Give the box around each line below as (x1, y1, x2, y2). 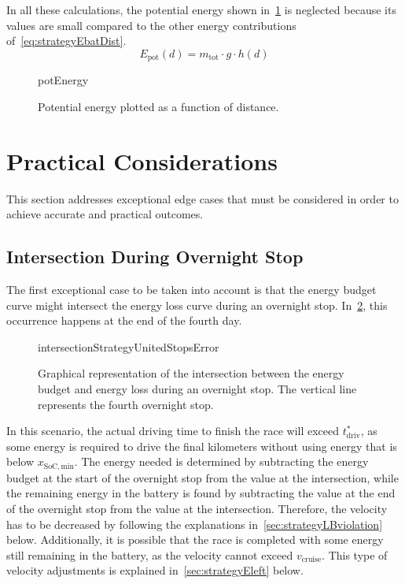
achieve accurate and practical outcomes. (6, 206, 204, 222)
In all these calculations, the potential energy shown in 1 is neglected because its (6, 2, 396, 17)
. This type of (322, 546, 388, 563)
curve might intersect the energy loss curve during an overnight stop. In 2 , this (6, 296, 388, 313)
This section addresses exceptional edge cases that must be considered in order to (6, 190, 399, 206)
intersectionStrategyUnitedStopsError (38, 338, 219, 355)
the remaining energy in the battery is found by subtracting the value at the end (6, 485, 396, 501)
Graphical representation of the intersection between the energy (38, 365, 344, 381)
